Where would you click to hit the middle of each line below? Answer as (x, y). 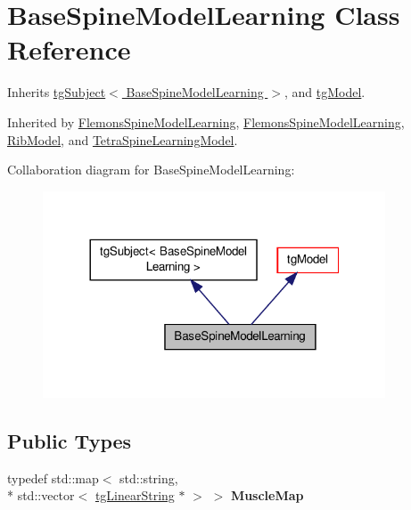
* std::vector (41, 495)
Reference (69, 49)
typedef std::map (53, 478)
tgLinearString (135, 495)
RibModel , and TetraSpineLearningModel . (123, 139)
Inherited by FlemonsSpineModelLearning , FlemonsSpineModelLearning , (206, 121)
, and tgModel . (325, 92)
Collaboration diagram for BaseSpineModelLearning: (151, 170)
